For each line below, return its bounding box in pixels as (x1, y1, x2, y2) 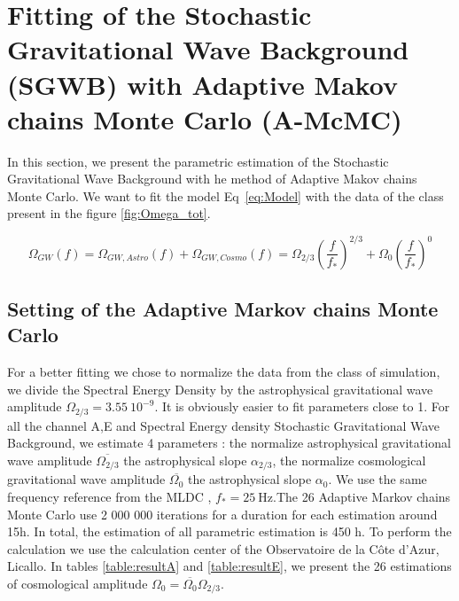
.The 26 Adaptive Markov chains (273, 488, 451, 506)
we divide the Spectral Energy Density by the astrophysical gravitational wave (7, 379, 433, 398)
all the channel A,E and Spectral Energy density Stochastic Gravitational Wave (7, 416, 440, 434)
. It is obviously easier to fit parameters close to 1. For (154, 397, 450, 416)
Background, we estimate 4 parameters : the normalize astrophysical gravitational (7, 433, 451, 452)
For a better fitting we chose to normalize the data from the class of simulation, (7, 363, 440, 381)
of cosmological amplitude (7, 574, 148, 592)
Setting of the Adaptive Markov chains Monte (7, 294, 439, 322)
